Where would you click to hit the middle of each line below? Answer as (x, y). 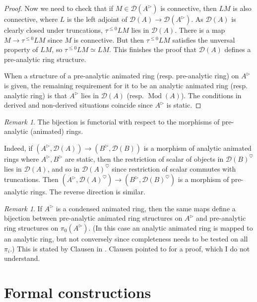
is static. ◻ (184, 105)
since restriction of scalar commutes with (174, 168)
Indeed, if (18, 148)
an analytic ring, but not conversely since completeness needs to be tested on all (126, 238)
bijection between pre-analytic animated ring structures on (93, 218)
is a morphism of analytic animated (197, 148)
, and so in (64, 168)
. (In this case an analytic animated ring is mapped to (171, 227)
